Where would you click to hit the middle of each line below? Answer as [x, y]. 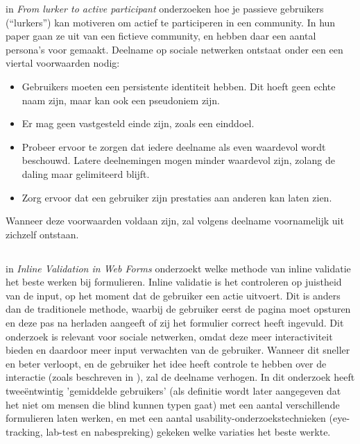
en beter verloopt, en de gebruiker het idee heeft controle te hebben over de [166, 363]
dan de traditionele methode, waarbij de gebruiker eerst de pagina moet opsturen [178, 309]
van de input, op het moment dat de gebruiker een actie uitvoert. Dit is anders [173, 295]
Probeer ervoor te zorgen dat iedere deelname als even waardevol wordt [174, 146]
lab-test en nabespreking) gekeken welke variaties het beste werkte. [188, 431]
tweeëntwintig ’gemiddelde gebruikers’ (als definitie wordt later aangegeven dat [173, 391]
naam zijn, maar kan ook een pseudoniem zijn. [121, 100]
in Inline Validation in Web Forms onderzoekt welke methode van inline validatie [178, 268]
